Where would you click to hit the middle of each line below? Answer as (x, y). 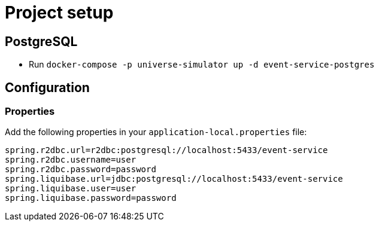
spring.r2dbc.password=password (81, 169)
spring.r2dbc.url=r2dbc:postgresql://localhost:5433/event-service (166, 150)
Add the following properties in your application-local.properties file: (156, 132)
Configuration (47, 87)
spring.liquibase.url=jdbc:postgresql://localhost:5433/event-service (174, 179)
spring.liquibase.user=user (71, 189)
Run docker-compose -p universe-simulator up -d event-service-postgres (202, 65)
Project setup (59, 13)
